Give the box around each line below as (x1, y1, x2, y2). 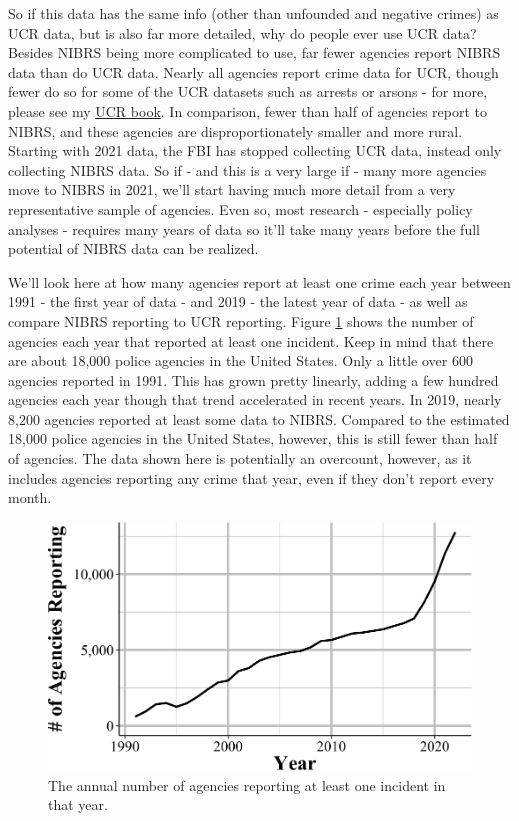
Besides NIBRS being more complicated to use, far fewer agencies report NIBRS (8, 42, 501, 63)
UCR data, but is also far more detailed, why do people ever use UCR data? (8, 22, 477, 43)
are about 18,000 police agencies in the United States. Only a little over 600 (8, 350, 473, 371)
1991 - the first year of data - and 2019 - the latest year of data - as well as (8, 291, 468, 312)
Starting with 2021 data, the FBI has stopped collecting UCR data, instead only (8, 140, 502, 161)
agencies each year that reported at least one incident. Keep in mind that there (8, 330, 494, 351)
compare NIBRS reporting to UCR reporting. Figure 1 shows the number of (8, 310, 474, 331)
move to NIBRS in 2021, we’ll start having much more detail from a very (8, 179, 456, 200)
